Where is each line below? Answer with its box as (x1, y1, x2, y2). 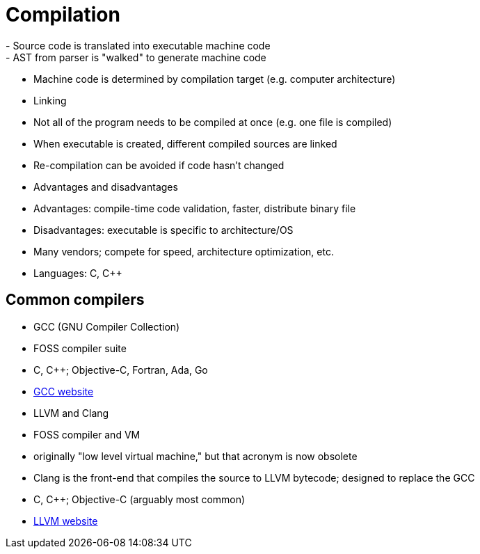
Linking (33, 94, 67, 106)
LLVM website (33, 514, 98, 527)
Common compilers (6, 291, 145, 309)
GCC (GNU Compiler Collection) (33, 320, 180, 333)
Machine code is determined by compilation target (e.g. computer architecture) (33, 72, 396, 85)
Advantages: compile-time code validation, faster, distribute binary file (33, 202, 356, 214)
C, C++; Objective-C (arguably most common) (33, 493, 246, 505)
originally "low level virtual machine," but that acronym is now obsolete (33, 450, 358, 462)
